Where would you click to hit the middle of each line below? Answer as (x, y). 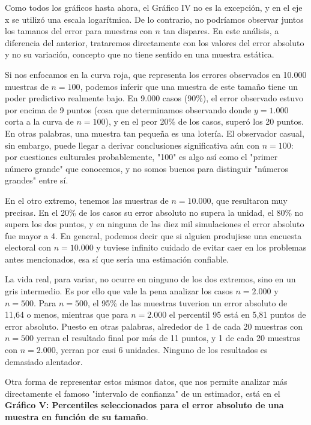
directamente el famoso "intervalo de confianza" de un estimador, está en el (143, 393)
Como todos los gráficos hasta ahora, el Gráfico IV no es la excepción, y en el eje (154, 7)
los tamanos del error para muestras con (79, 31)
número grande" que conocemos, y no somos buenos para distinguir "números (146, 168)
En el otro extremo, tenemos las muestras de (87, 200)
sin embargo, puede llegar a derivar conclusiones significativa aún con (132, 145)
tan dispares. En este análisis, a (221, 31)
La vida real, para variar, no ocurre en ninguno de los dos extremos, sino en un (150, 279)
